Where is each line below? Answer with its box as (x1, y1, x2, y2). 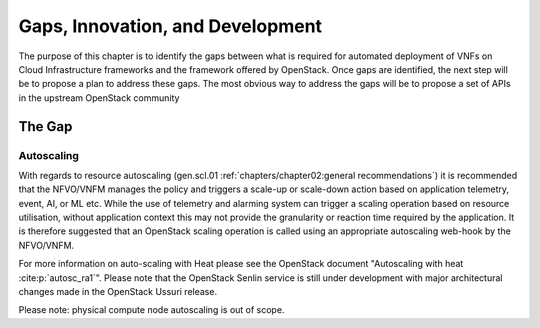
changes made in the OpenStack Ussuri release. (18, 286, 218, 297)
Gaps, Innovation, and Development (18, 15, 323, 37)
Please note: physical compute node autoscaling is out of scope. (18, 304, 285, 316)
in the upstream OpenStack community (18, 91, 180, 104)
